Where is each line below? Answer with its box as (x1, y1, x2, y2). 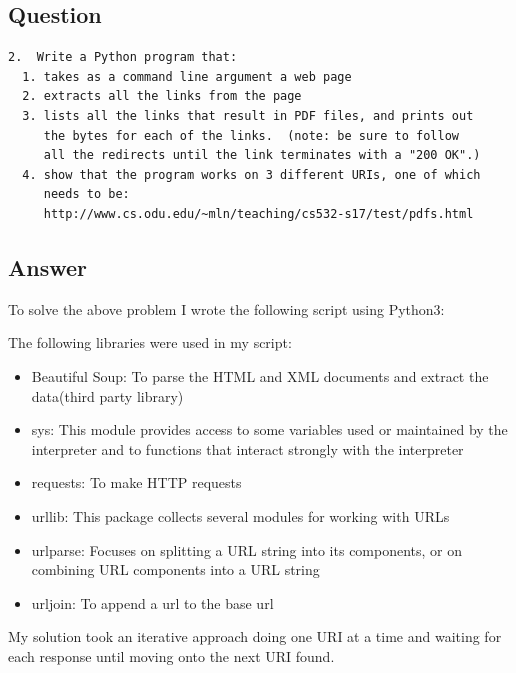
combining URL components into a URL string (31, 559, 320, 580)
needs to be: (43, 187, 130, 202)
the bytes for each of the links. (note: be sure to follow (43, 128, 460, 143)
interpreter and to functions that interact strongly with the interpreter (31, 438, 464, 459)
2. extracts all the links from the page (22, 89, 302, 104)
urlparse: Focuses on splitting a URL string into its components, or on (31, 539, 463, 560)
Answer (8, 251, 88, 282)
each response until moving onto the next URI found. (8, 645, 335, 666)
